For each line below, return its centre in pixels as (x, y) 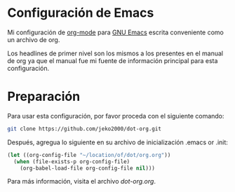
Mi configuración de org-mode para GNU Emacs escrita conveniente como (116, 32)
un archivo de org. (34, 39)
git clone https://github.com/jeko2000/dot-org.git (84, 129)
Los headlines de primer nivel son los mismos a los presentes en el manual (115, 53)
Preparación (44, 97)
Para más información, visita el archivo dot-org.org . (82, 181)
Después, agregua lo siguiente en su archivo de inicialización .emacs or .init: (117, 142)
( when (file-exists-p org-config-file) (72, 162)
